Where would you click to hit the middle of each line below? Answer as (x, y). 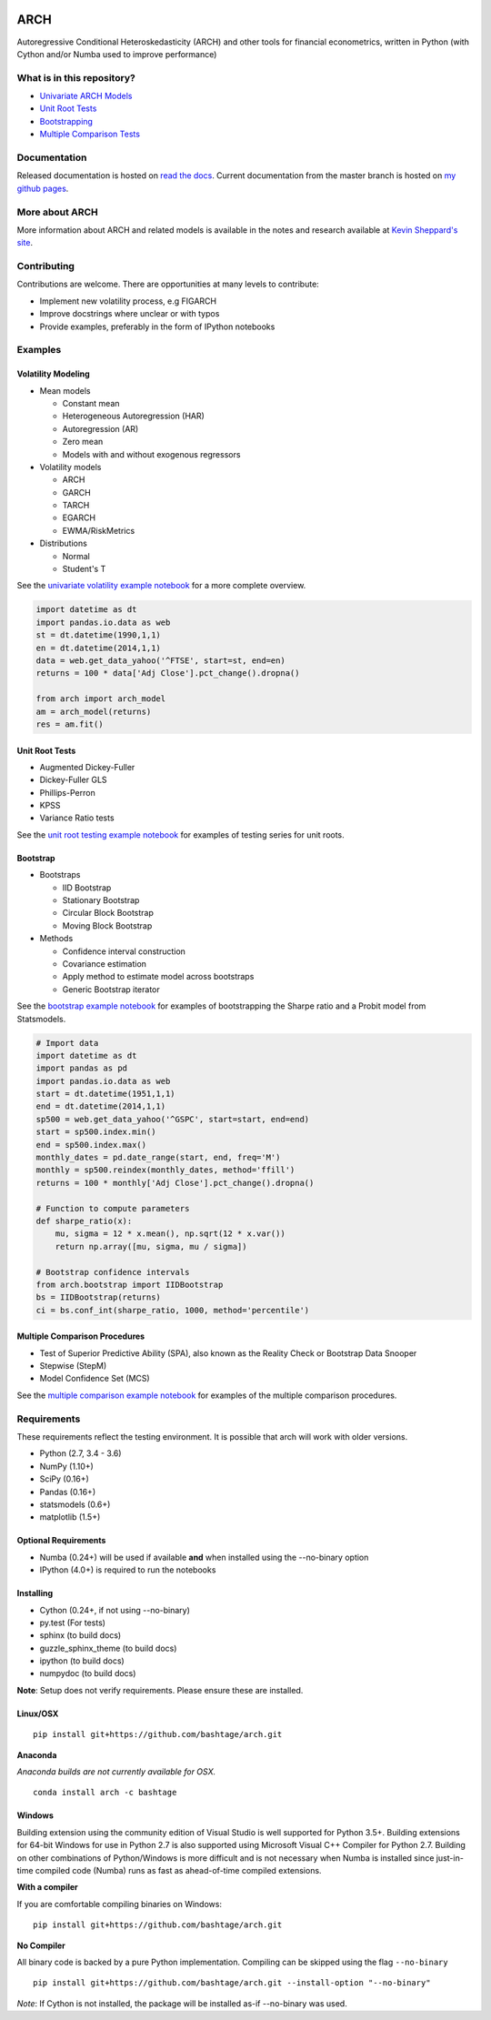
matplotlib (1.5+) (70, 1517)
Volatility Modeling (53, 374)
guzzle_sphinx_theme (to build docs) (108, 1648)
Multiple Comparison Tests (90, 134)
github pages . (43, 188)
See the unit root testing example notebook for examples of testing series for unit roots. (180, 834)
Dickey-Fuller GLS (74, 780)
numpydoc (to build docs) (88, 1673)
